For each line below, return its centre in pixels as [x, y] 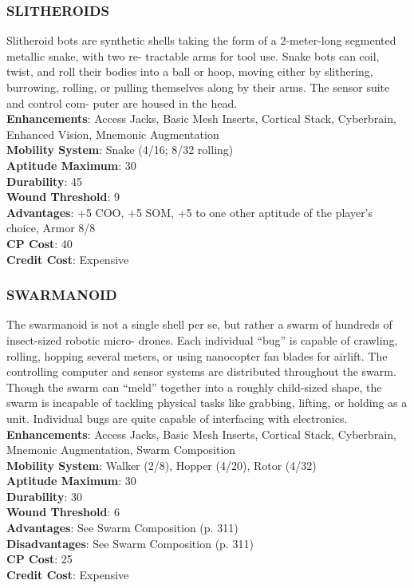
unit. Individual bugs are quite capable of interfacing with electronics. [177, 418]
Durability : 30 [44, 496]
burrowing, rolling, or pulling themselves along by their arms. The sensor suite [198, 87]
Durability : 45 [44, 181]
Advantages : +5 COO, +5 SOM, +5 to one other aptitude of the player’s [190, 212]
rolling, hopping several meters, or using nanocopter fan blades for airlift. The [197, 355]
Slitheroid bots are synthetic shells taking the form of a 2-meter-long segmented [201, 40]
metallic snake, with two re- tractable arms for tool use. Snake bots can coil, [193, 55]
